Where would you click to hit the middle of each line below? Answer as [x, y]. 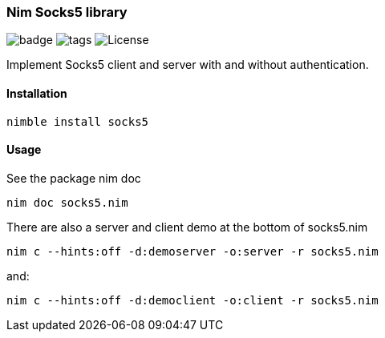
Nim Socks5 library [67, 12]
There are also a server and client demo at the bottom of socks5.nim [187, 227]
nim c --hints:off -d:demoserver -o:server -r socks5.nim [192, 251]
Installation [37, 93]
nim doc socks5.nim [67, 202]
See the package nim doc [74, 178]
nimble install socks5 [78, 121]
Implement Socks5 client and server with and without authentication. [188, 65]
